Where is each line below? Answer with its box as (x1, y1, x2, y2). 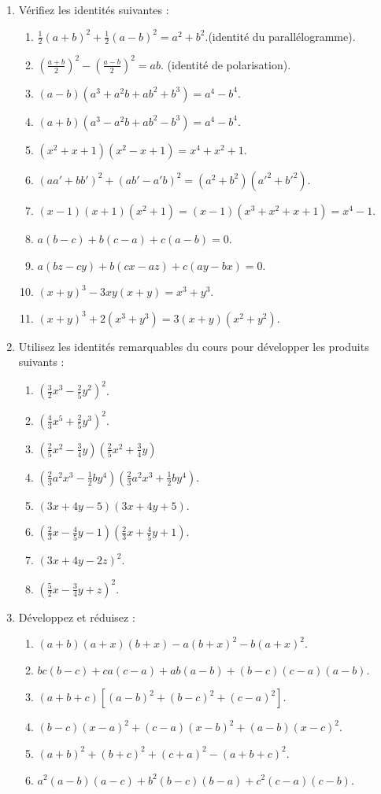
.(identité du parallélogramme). (205, 28, 356, 44)
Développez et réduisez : (18, 608, 135, 625)
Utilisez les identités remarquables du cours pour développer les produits (18, 338, 369, 354)
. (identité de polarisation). (161, 56, 291, 72)
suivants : (18, 353, 65, 370)
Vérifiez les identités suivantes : (18, 2, 169, 17)
